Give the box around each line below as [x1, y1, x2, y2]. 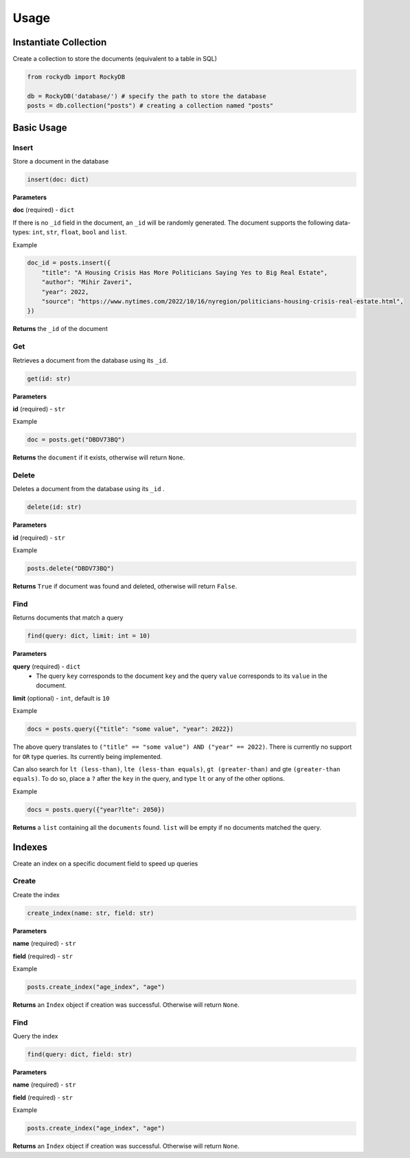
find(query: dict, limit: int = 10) [27, 632, 151, 640]
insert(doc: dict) [27, 175, 89, 183]
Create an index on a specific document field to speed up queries [12, 859, 198, 867]
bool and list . [82, 228, 127, 236]
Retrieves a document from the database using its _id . [12, 356, 168, 364]
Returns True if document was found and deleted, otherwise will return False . [12, 582, 237, 591]
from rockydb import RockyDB [27, 73, 126, 81]
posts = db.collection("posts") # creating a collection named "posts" [27, 102, 274, 110]
